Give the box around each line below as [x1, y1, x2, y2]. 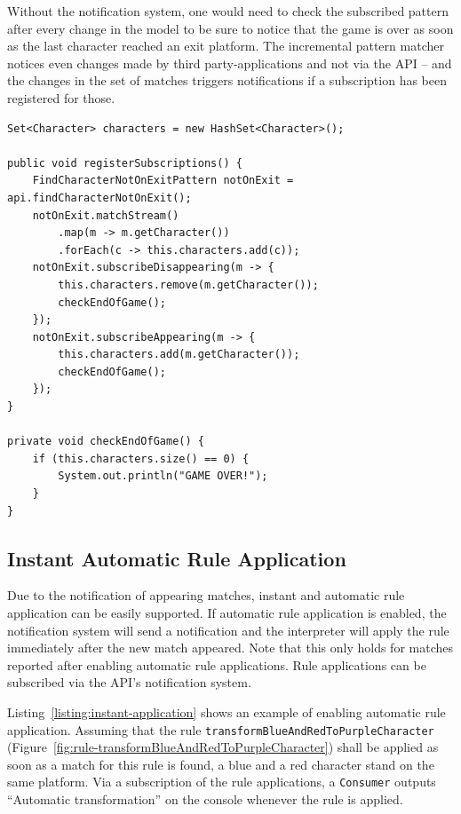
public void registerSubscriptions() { [7, 156, 242, 170]
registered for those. [7, 88, 115, 107]
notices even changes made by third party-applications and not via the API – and [7, 53, 452, 72]
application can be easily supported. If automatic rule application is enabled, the [7, 604, 447, 622]
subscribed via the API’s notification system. [7, 673, 251, 692]
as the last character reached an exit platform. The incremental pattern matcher [7, 36, 444, 55]
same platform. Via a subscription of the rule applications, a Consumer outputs [7, 772, 436, 791]
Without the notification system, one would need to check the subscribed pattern [7, 2, 449, 20]
